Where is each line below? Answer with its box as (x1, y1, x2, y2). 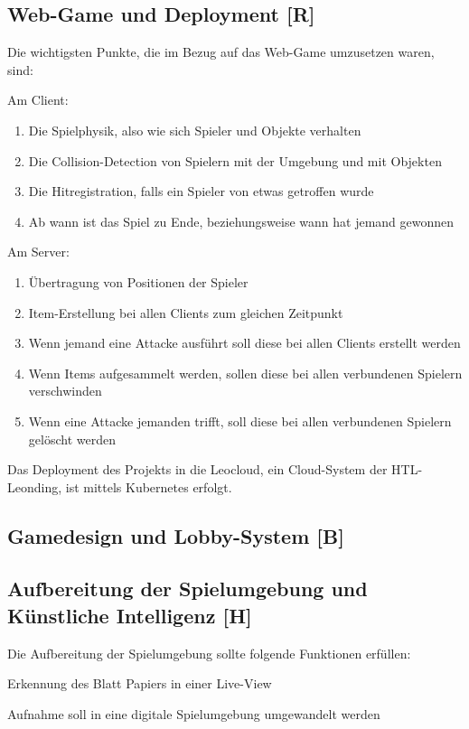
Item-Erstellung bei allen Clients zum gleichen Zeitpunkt (28, 303, 343, 322)
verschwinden (28, 381, 102, 400)
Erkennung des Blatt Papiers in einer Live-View (7, 674, 272, 693)
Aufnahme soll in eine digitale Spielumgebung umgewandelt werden (7, 704, 380, 723)
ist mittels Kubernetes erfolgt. (65, 477, 232, 496)
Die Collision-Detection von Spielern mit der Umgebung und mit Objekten (28, 151, 442, 170)
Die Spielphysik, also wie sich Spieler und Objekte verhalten (28, 120, 361, 139)
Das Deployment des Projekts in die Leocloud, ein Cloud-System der (7, 460, 388, 479)
